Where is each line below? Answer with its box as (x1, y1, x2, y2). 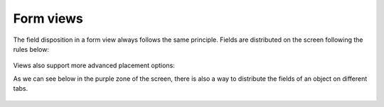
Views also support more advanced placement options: (13, 61, 176, 70)
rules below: (13, 45, 50, 53)
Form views (13, 11, 83, 26)
